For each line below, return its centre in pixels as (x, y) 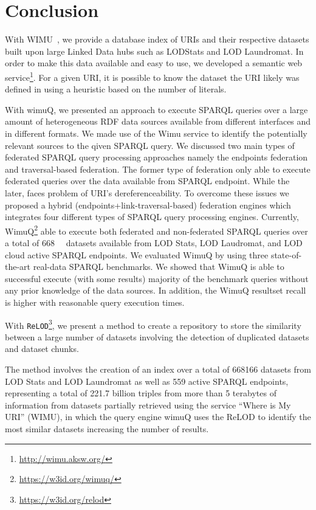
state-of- (286, 254)
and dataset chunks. (42, 349)
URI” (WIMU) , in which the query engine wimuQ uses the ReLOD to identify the (158, 417)
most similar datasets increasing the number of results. (107, 428)
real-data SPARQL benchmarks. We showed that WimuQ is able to (159, 267)
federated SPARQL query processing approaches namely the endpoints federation (156, 157)
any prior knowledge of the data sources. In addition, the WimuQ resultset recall (156, 290)
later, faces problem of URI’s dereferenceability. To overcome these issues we (147, 192)
